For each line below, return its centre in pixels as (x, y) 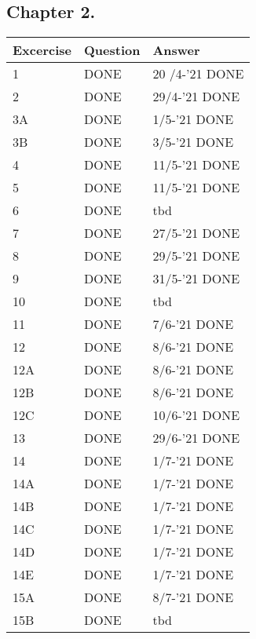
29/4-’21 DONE (196, 97)
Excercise (42, 50)
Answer (176, 50)
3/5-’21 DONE (193, 142)
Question (112, 50)
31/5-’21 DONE (196, 279)
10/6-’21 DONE (196, 415)
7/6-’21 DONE (193, 324)
